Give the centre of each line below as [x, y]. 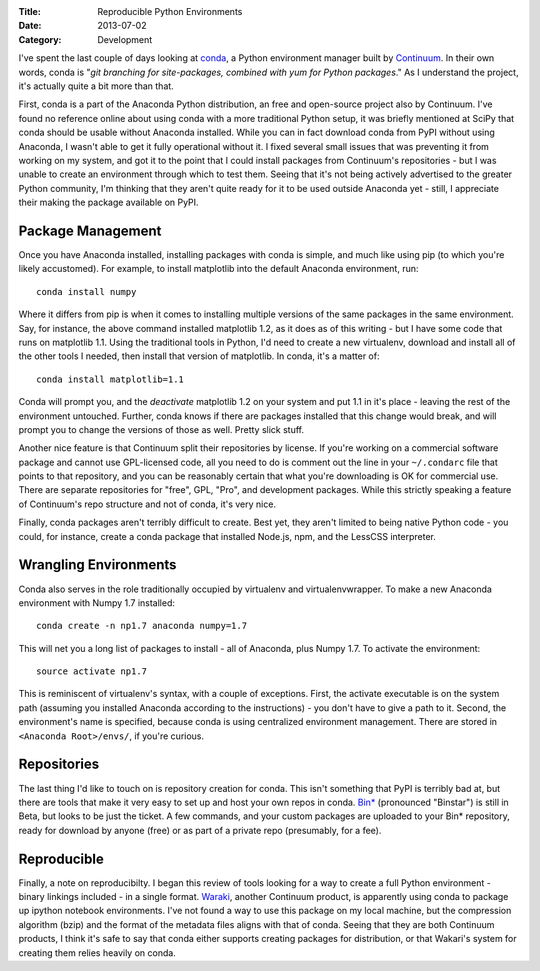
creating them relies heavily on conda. [97, 952]
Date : [30, 26]
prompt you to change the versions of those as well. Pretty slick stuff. [161, 429]
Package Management [90, 230]
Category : [40, 39]
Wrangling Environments [97, 565]
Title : [30, 11]
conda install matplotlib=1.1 [110, 379]
